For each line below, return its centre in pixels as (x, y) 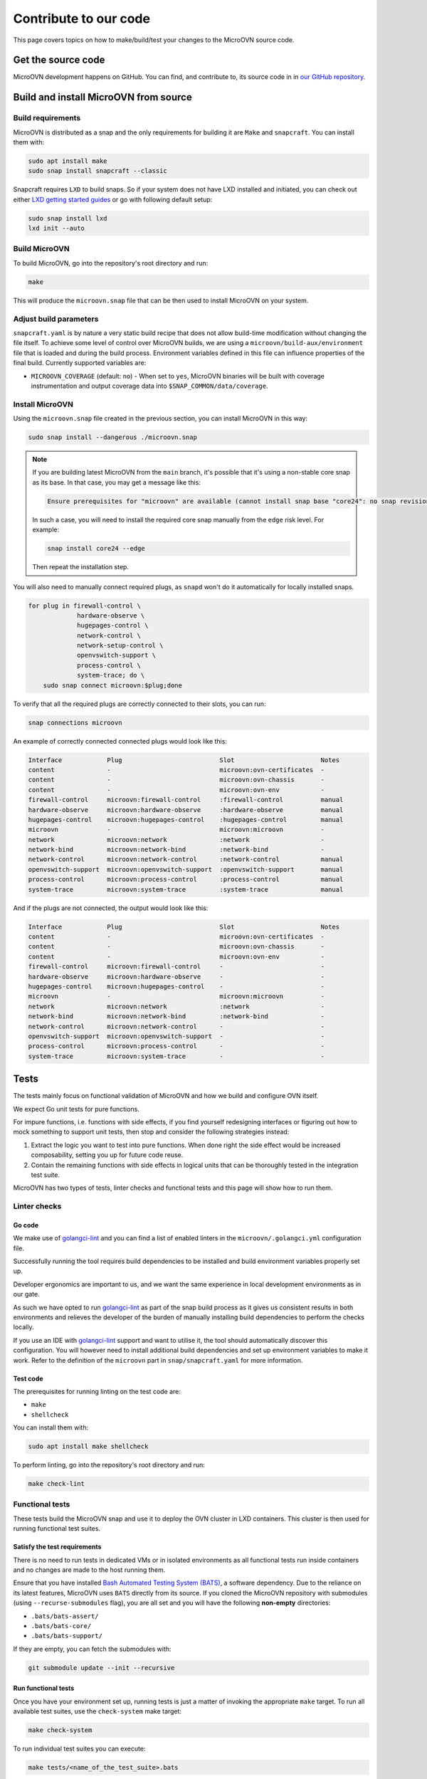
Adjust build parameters (56, 319)
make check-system (60, 1730)
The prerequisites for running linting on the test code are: (97, 1391)
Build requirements (47, 118)
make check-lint (57, 1484)
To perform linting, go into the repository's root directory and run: (109, 1465)
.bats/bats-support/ (67, 1636)
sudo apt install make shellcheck (88, 1447)
